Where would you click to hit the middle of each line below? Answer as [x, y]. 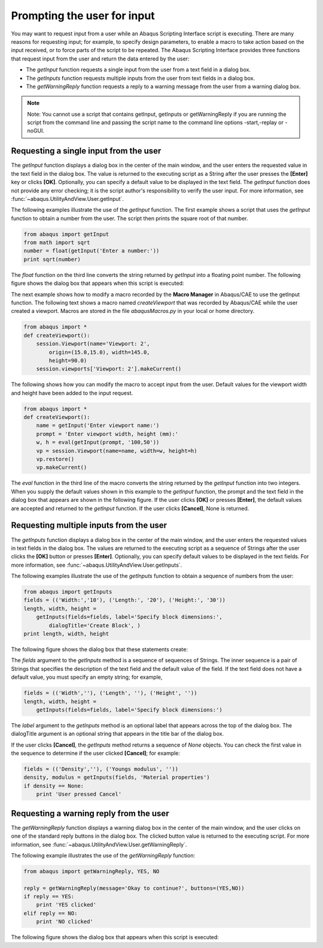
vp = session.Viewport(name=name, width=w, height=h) [117, 451]
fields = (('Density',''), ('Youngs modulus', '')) [101, 769]
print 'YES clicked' [66, 905]
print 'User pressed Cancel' [79, 794]
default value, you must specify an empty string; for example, [87, 677]
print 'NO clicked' [65, 922]
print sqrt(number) [52, 259]
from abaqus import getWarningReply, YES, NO [92, 871]
